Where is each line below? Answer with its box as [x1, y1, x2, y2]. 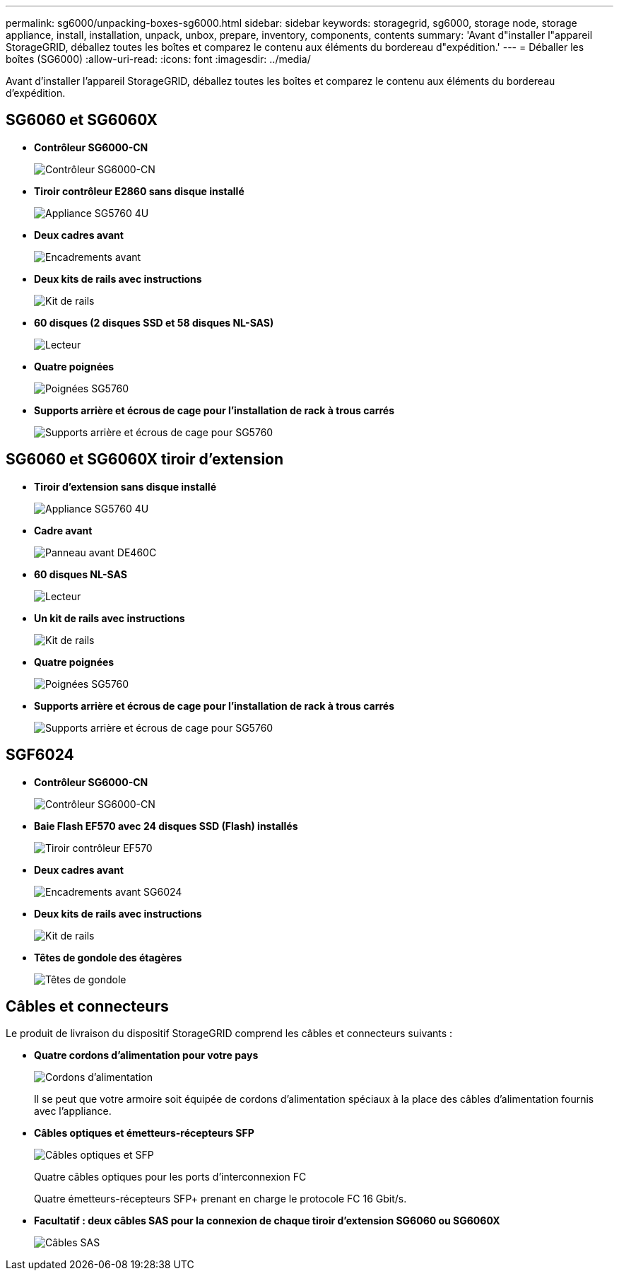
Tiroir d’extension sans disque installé [34, 480, 216, 493]
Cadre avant [34, 524, 93, 537]
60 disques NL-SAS [34, 568, 127, 580]
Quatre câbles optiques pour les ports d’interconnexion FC [34, 1171, 307, 1183]
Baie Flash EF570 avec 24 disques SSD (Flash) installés [34, 819, 298, 832]
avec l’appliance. [34, 1105, 112, 1118]
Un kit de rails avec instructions [34, 611, 185, 624]
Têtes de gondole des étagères [34, 951, 182, 964]
